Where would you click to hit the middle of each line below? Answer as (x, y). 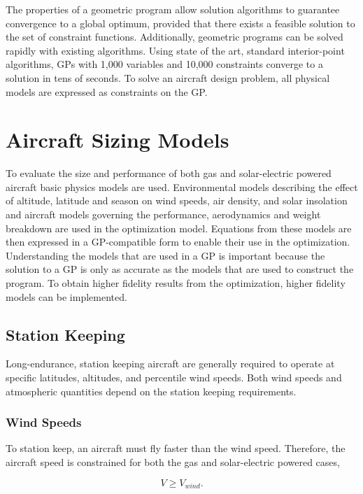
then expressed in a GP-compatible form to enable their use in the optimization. (178, 242)
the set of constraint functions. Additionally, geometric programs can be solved (175, 37)
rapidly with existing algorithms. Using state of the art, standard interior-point (175, 50)
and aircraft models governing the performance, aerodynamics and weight (163, 214)
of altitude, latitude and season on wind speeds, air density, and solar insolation (177, 200)
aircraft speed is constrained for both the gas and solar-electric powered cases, (173, 462)
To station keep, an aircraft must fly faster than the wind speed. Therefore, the (176, 448)
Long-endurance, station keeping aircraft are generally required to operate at (170, 364)
